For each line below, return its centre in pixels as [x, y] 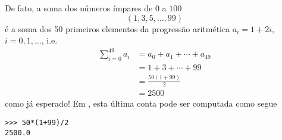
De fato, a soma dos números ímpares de [79, 8]
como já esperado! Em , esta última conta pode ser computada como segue [141, 103]
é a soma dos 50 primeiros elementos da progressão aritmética [117, 28]
